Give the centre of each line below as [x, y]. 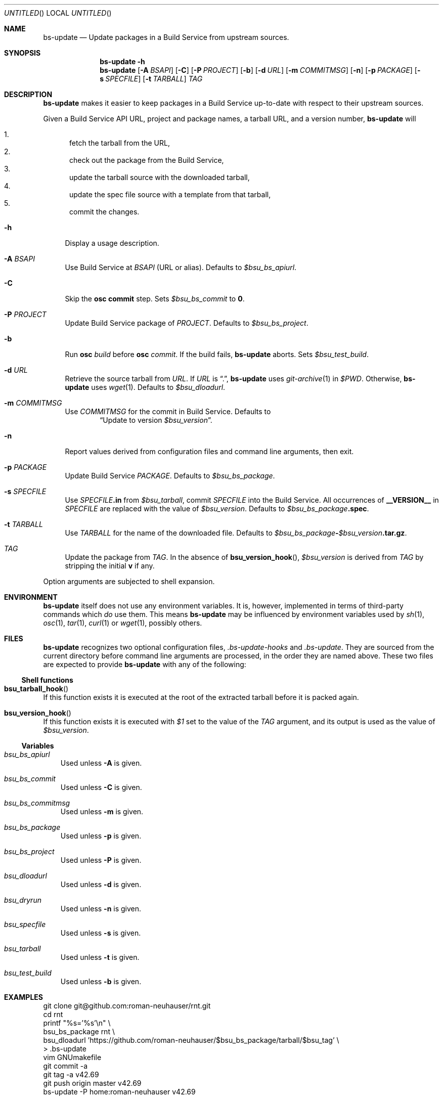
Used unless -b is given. [101, 981]
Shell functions [47, 680]
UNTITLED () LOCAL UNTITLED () [58, 13]
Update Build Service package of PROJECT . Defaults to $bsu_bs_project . [187, 323]
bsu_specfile [25, 924]
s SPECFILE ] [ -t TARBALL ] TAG [151, 79]
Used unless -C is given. [101, 787]
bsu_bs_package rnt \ [79, 1031]
